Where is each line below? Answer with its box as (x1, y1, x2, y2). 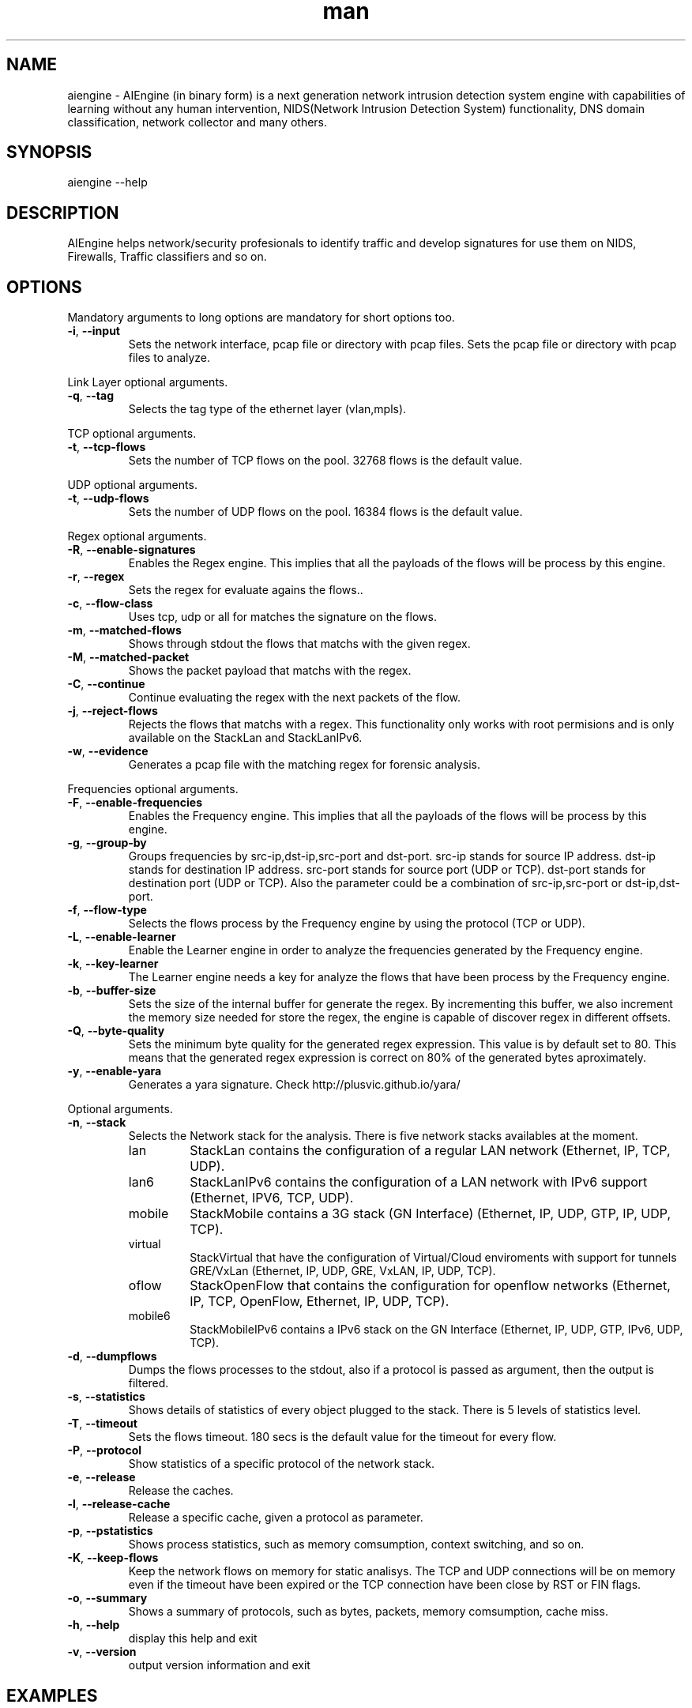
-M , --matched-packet (67, 650, 190, 664)
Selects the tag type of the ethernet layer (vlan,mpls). (128, 402, 407, 416)
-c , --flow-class (67, 596, 153, 611)
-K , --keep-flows (67, 1551, 159, 1565)
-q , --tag (67, 389, 115, 403)
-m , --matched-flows (67, 623, 182, 638)
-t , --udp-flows (67, 491, 149, 506)
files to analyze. (128, 351, 211, 365)
